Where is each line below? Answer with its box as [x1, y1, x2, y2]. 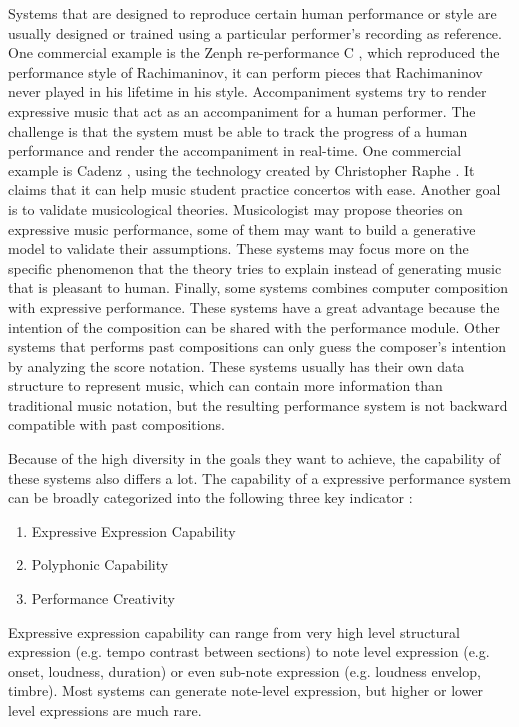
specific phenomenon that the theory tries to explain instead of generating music [8, 257, 502, 278]
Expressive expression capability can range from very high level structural [8, 621, 460, 642]
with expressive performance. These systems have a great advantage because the [8, 296, 500, 317]
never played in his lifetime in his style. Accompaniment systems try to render [8, 81, 487, 102]
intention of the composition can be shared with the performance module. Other [8, 316, 500, 337]
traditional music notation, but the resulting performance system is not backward [8, 394, 508, 415]
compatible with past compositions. [8, 414, 225, 435]
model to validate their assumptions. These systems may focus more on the [8, 238, 469, 259]
